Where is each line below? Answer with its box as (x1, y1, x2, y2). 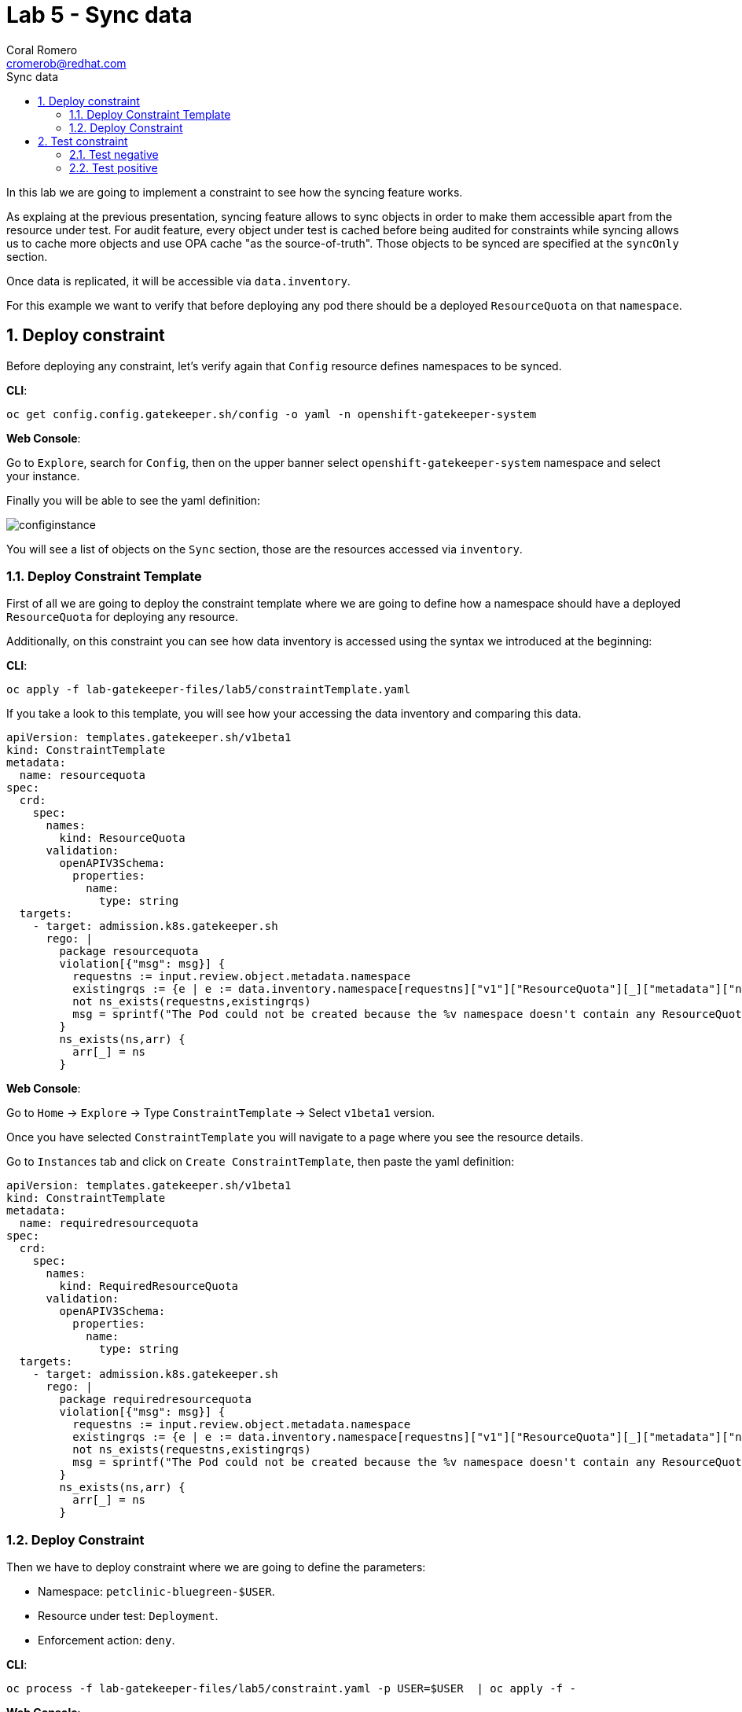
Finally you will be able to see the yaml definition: (6, 493, 261, 507)
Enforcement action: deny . (38, 1633, 175, 1648)
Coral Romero (6, 42, 78, 57)
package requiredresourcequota (59, 1393, 252, 1406)
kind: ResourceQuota (59, 832, 185, 845)
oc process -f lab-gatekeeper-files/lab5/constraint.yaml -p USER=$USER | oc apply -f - (6, 1682, 576, 1695)
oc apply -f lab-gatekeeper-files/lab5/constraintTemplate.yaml (6, 683, 411, 696)
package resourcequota (59, 945, 199, 958)
